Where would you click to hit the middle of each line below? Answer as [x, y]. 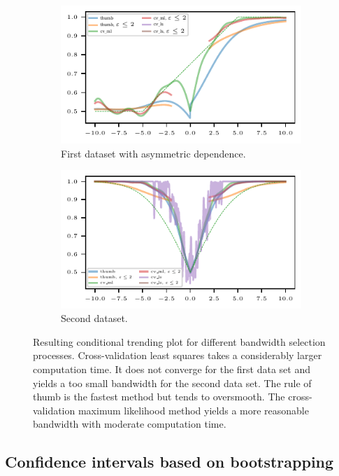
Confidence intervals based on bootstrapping [169, 462]
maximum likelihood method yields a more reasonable [193, 410]
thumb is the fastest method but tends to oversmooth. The [159, 397]
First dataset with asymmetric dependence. [153, 153]
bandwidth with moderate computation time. [130, 424]
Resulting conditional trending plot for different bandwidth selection [179, 341]
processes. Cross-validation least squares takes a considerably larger [178, 355]
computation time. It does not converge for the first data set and [172, 369]
